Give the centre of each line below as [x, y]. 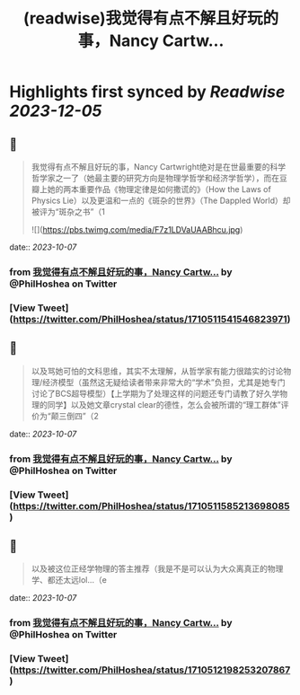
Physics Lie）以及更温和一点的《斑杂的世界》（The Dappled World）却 [161, 200]
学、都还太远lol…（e [69, 580]
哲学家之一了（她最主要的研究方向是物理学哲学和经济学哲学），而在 [155, 178]
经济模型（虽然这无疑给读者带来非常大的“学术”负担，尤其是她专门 [163, 382]
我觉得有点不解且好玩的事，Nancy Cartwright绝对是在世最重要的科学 [159, 167]
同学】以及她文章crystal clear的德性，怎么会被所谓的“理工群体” [164, 404]
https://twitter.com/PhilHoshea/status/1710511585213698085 [151, 506]
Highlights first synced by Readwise [147, 92]
